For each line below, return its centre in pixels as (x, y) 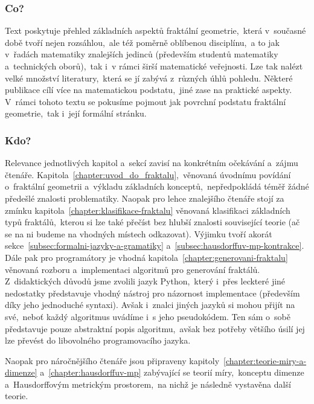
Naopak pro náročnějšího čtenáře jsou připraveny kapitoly (112, 360)
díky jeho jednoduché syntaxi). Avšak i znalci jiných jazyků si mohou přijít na (150, 305)
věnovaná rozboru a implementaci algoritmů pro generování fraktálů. (133, 269)
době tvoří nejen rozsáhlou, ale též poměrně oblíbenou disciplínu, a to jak (142, 42)
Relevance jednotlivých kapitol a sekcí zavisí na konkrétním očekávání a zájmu (152, 163)
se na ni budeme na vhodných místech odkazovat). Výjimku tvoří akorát (139, 233)
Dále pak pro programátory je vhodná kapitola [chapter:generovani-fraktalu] (146, 257)
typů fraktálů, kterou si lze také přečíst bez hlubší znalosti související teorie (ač (152, 222)
